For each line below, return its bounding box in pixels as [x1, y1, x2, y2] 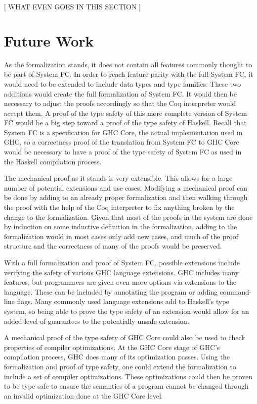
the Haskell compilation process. [4, 156, 102, 166]
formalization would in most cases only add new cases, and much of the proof [4, 231, 239, 241]
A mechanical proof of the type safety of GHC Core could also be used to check [4, 332, 245, 343]
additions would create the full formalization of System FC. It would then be [4, 88, 237, 99]
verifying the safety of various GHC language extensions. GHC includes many [4, 267, 239, 277]
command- [219, 286, 252, 297]
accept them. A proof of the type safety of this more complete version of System [4, 107, 247, 118]
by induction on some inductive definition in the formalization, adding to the [4, 221, 237, 232]
